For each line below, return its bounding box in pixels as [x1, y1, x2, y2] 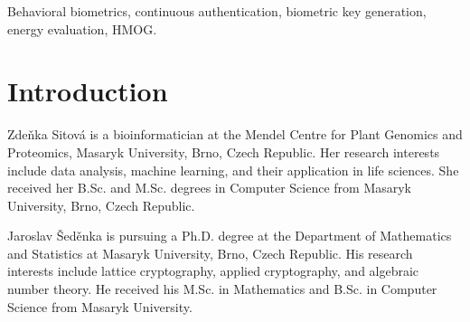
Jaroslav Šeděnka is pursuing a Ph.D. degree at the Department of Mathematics [7, 226, 452, 245]
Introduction [7, 72, 168, 109]
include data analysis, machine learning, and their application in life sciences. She [7, 160, 459, 179]
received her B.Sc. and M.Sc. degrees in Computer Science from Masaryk [7, 178, 412, 197]
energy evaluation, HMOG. [7, 19, 157, 38]
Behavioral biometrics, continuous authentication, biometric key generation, [7, 2, 427, 20]
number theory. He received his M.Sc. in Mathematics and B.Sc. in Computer [7, 279, 437, 298]
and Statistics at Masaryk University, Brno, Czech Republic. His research [7, 243, 413, 262]
